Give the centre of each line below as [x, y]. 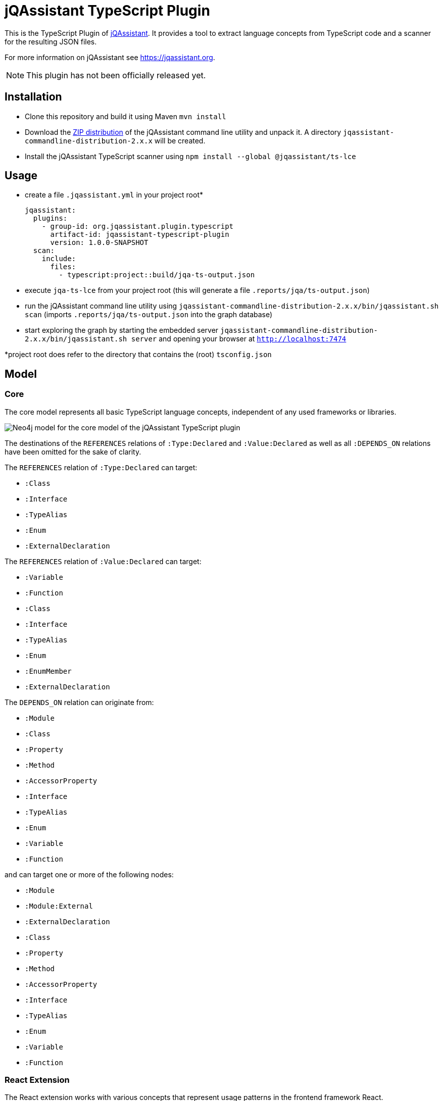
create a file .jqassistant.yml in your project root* [114, 195]
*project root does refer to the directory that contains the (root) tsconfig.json [138, 355]
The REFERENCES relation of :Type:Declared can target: [101, 467]
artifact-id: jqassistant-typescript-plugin [140, 235]
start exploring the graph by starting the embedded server [122, 330]
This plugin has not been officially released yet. [116, 75]
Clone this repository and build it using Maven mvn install [126, 116]
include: [59, 259]
